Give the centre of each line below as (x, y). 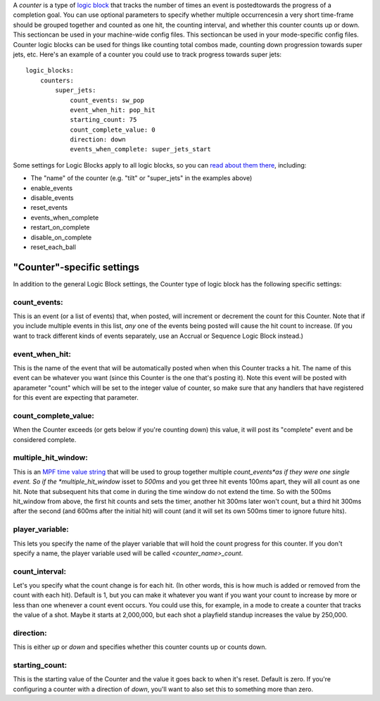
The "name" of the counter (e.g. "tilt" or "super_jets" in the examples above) (141, 178)
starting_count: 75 (103, 120)
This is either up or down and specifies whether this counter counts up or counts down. (140, 647)
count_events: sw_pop (107, 100)
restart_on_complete (60, 227)
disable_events (52, 198)
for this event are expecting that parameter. (76, 398)
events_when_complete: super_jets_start (140, 149)
